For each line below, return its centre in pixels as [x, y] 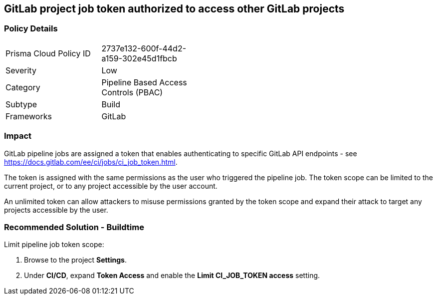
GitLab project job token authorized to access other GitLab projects [174, 9]
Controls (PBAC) [132, 92]
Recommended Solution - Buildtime [74, 227]
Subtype [21, 104]
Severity [21, 70]
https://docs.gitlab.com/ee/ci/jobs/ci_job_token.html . [91, 162]
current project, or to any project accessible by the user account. [111, 186]
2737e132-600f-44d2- [144, 48]
